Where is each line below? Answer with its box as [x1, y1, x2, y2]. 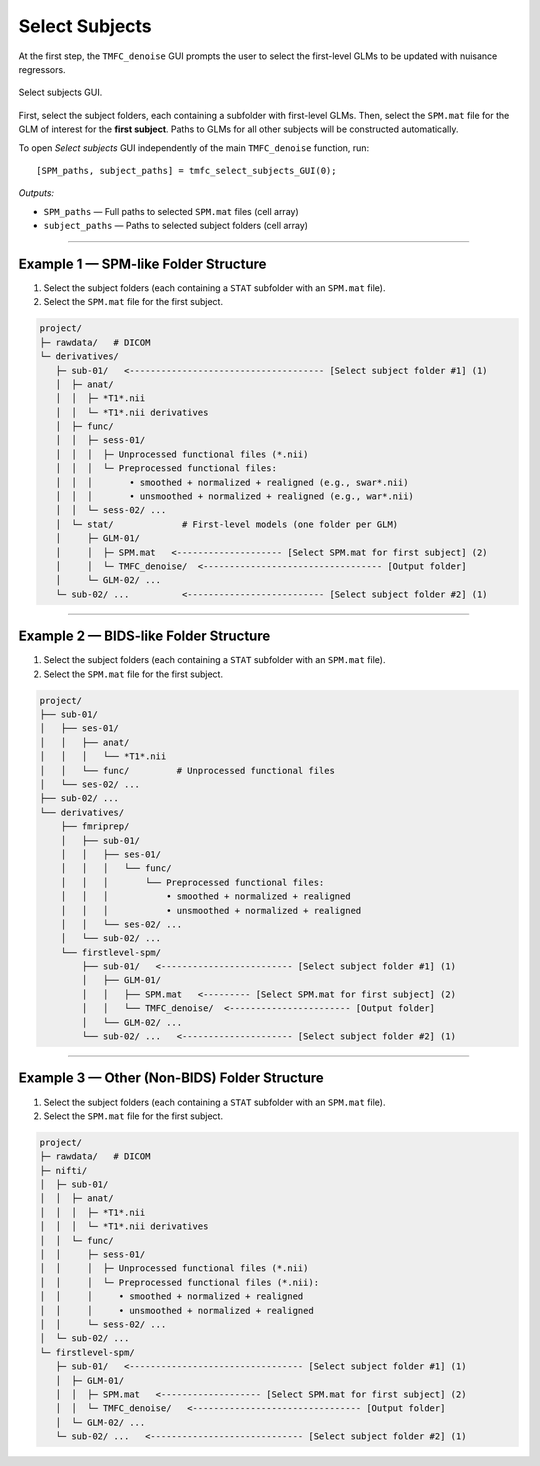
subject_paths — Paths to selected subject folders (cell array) [43, 220, 309, 232]
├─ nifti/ [39, 1165, 88, 1176]
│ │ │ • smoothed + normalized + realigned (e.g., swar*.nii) [55, 476, 409, 488]
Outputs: [18, 187, 55, 199]
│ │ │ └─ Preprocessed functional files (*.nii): [39, 1276, 320, 1288]
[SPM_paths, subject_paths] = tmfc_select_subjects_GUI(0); [36, 165, 337, 176]
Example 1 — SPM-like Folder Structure [18, 255, 267, 272]
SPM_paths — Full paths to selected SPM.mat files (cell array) [43, 205, 299, 217]
